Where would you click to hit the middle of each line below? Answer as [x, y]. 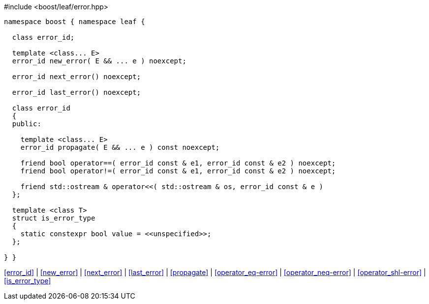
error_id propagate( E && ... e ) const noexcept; [120, 147]
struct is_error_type [54, 218]
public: [27, 124]
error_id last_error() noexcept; [77, 92]
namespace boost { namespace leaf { [75, 22]
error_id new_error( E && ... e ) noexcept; [99, 61]
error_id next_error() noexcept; [77, 77]
